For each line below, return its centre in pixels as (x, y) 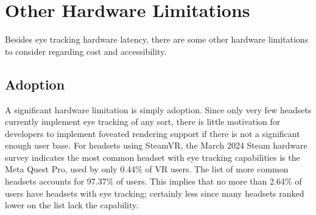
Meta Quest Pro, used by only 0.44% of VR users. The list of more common (147, 169)
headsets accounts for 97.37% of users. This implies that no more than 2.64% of (153, 181)
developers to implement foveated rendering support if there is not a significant (153, 133)
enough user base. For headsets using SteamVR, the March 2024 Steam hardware (156, 145)
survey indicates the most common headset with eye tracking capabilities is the (153, 157)
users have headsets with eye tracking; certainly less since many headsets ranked (155, 193)
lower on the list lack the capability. (72, 205)
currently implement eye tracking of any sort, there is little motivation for (143, 122)
